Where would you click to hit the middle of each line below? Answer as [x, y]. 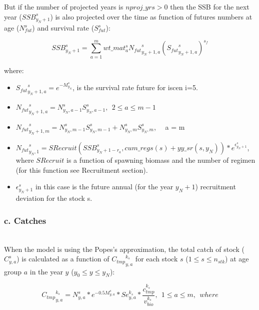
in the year [46, 271]
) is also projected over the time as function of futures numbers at [151, 16]
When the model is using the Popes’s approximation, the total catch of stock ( [124, 249]
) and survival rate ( [63, 28]
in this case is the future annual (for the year [104, 187]
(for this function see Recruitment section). [82, 170]
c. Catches [25, 220]
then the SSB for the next [210, 7]
